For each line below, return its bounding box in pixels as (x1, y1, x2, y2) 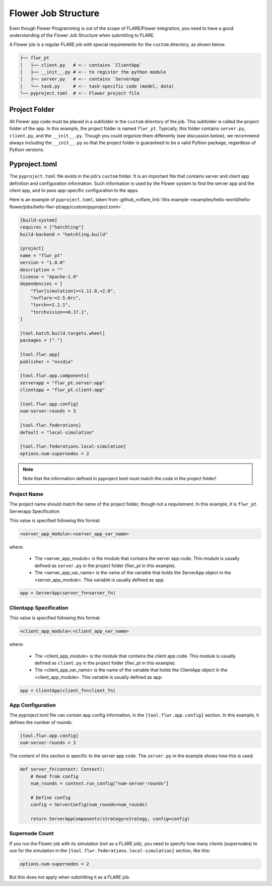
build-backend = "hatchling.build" (20, 231, 108, 237)
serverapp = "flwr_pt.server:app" (20, 380, 105, 386)
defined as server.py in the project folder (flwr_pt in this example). (34, 563, 176, 569)
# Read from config (30, 773, 79, 779)
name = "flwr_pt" (20, 253, 63, 258)
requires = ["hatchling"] (20, 224, 84, 230)
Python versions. (9, 147, 45, 153)
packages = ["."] (20, 338, 63, 343)
